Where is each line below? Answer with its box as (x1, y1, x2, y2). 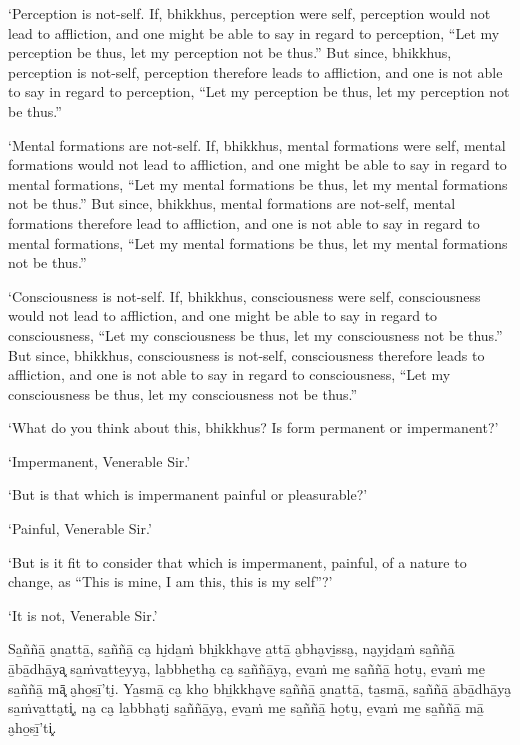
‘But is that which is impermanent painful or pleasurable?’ (8, 484, 368, 505)
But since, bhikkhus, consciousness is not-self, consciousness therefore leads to (8, 344, 485, 365)
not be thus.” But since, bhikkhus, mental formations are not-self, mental (8, 193, 456, 214)
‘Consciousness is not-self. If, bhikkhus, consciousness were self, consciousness (8, 285, 481, 306)
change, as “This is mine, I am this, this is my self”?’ (8, 571, 333, 592)
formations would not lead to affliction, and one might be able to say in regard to (8, 154, 507, 175)
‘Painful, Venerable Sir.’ (8, 518, 152, 539)
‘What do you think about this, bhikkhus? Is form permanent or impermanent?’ (8, 417, 499, 438)
